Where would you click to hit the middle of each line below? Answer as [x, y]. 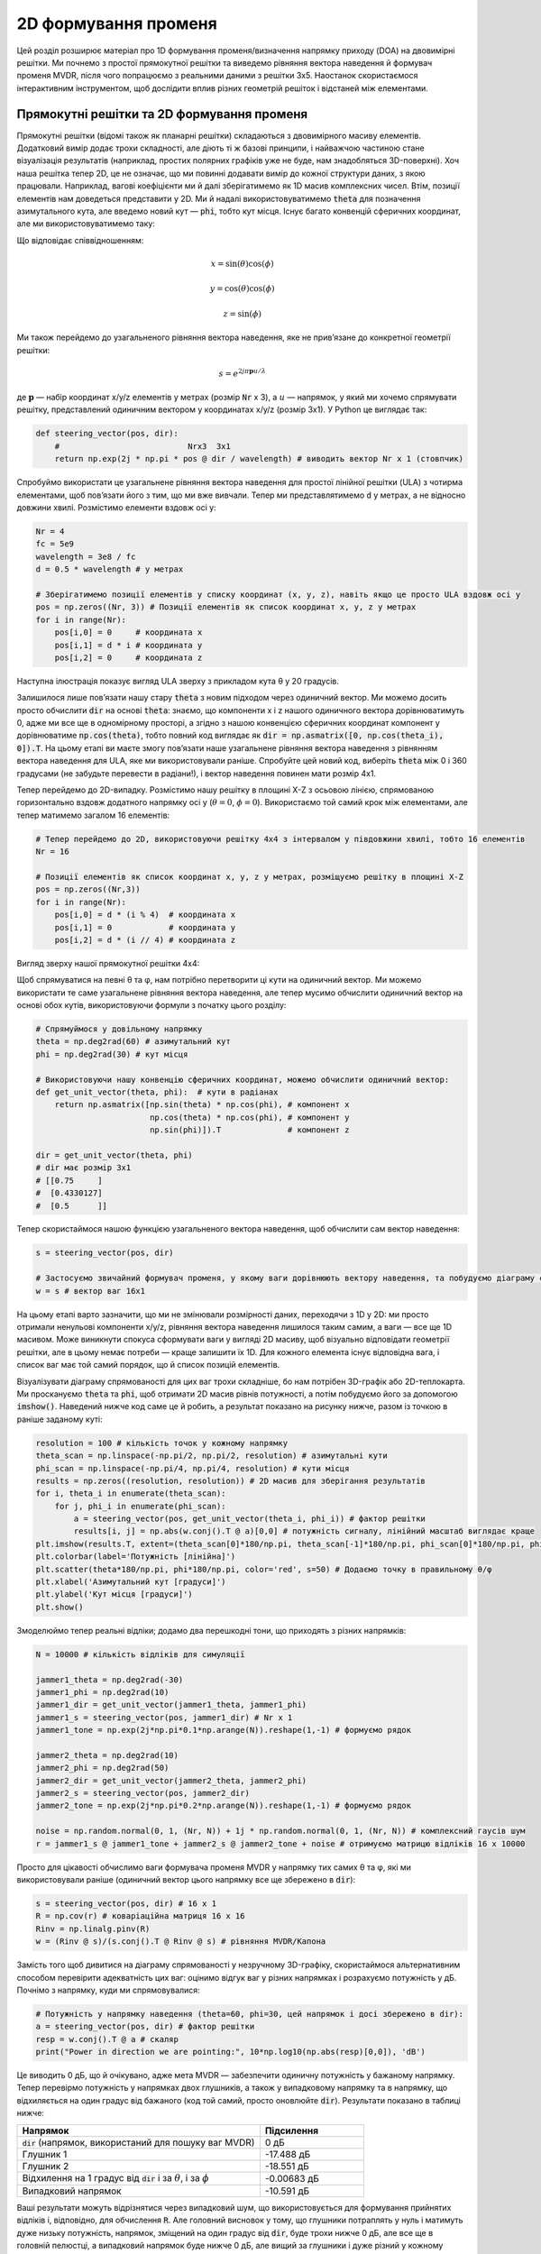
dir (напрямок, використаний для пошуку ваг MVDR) [138, 2142]
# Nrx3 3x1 [143, 446]
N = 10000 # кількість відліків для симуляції [140, 1654]
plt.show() [60, 1607]
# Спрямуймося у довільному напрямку [119, 1029]
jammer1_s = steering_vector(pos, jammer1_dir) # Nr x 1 [164, 1717]
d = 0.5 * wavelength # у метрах [110, 569]
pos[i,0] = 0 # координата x [128, 632]
